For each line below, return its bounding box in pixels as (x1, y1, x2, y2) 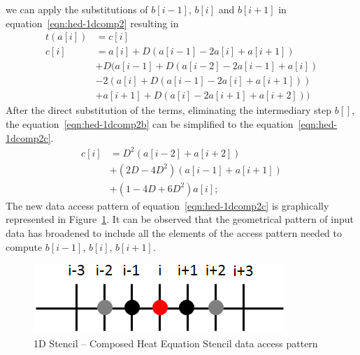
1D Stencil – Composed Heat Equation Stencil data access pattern (34, 335, 318, 350)
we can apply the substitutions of (6, 2, 148, 16)
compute (6, 239, 43, 254)
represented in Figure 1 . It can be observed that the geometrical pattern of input (6, 212, 354, 226)
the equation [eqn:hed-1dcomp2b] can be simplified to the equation (6, 116, 294, 131)
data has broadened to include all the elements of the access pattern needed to (6, 225, 343, 240)
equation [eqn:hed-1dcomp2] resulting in (6, 15, 179, 30)
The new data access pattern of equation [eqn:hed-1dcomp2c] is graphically (6, 198, 329, 212)
